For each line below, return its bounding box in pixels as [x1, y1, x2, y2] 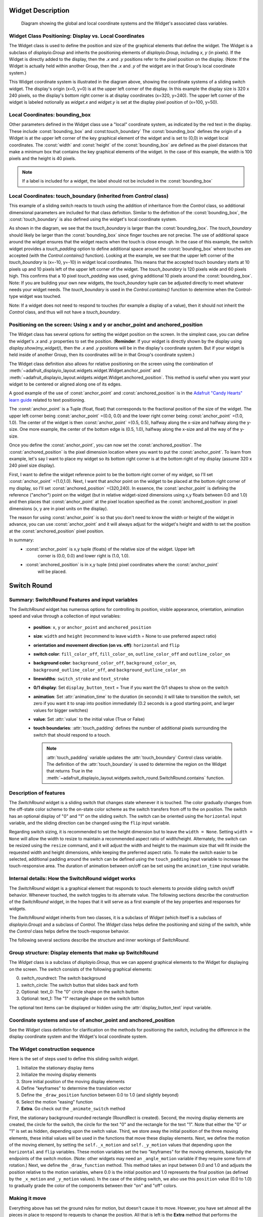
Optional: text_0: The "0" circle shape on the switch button [21, 989, 139, 995]
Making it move [9, 1195, 46, 1202]
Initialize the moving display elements [21, 1071, 97, 1078]
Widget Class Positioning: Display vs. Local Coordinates [9, 32, 145, 39]
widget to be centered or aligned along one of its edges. [9, 381, 122, 387]
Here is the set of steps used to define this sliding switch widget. [9, 1056, 139, 1062]
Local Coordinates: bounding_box [9, 111, 91, 118]
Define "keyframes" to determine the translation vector [21, 1086, 131, 1091]
